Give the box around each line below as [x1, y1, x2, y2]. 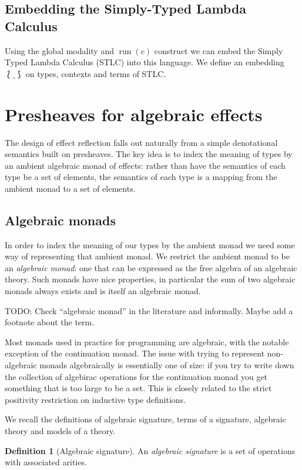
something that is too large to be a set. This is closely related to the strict [5, 382, 272, 394]
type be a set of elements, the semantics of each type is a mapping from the [5, 171, 277, 183]
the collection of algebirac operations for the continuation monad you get [5, 370, 268, 382]
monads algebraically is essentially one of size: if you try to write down [39, 359, 294, 371]
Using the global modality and [5, 44, 114, 56]
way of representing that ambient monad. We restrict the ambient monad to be [5, 250, 290, 262]
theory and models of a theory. [5, 424, 116, 436]
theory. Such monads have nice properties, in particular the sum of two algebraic [5, 273, 296, 285]
